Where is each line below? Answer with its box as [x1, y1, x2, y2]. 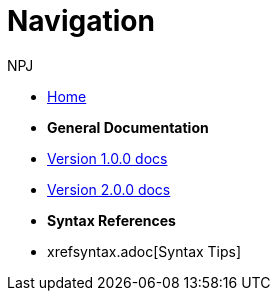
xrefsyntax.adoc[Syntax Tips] [47, 242, 242, 260]
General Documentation [47, 118, 209, 136]
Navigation [7, 4, 155, 38]
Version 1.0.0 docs [47, 149, 168, 167]
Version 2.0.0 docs [47, 180, 171, 198]
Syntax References [47, 211, 176, 229]
